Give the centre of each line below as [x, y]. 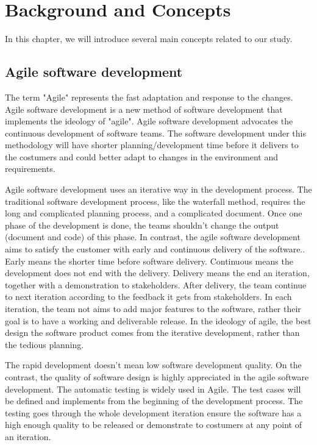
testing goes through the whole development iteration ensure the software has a [153, 412]
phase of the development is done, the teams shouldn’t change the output [142, 225]
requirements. [30, 169]
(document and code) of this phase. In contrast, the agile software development [153, 237]
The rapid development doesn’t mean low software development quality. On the [153, 365]
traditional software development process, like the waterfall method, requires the [155, 201]
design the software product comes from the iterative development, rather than [152, 333]
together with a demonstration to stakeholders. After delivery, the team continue [156, 284]
